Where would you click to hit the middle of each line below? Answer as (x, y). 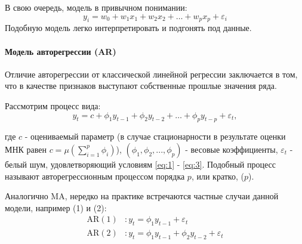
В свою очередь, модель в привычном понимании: (96, 7)
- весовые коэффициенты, (232, 149)
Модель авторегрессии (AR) (61, 51)
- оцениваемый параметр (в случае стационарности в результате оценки (155, 136)
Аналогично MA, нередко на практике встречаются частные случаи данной (142, 196)
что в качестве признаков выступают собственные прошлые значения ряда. (141, 86)
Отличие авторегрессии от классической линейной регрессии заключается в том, (151, 74)
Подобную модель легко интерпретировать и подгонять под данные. (128, 28)
